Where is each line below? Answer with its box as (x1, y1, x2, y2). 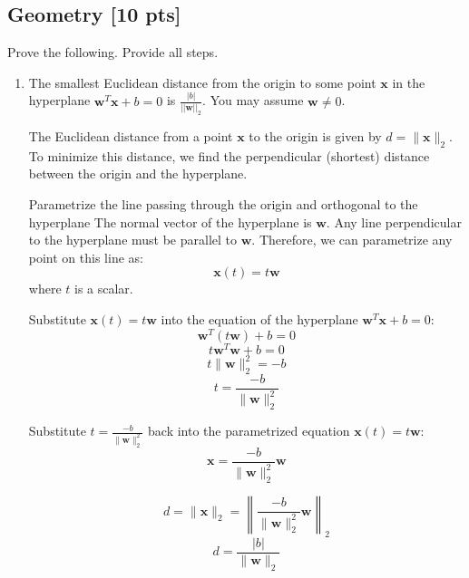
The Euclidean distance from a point (28, 126, 233, 145)
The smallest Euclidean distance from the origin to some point (28, 72, 376, 92)
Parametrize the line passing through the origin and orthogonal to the (28, 194, 418, 213)
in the (392, 72, 425, 92)
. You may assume (202, 91, 304, 110)
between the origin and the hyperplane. (28, 164, 248, 183)
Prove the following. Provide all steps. (7, 43, 219, 62)
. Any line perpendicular (326, 212, 462, 231)
